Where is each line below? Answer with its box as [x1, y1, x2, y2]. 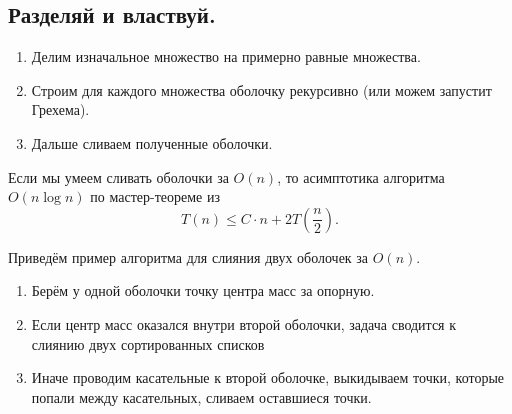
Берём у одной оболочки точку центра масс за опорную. [31, 280, 375, 301]
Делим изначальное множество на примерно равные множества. [31, 46, 421, 67]
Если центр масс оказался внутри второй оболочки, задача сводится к [31, 313, 457, 334]
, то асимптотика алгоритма [277, 166, 445, 187]
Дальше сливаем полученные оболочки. [31, 132, 273, 153]
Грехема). [31, 99, 90, 120]
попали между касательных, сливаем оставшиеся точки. [31, 386, 372, 407]
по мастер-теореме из [90, 186, 220, 207]
